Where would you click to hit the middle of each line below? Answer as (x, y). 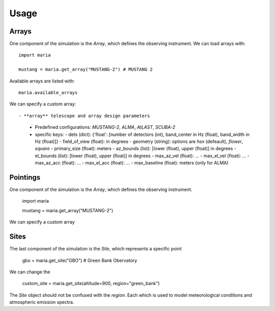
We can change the (30, 272)
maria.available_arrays (48, 93)
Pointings (25, 177)
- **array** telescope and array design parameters (84, 116)
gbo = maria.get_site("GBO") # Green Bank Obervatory (80, 260)
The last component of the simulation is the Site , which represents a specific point (95, 249)
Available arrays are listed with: (42, 81)
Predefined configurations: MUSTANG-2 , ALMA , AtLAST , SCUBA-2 (105, 127)
